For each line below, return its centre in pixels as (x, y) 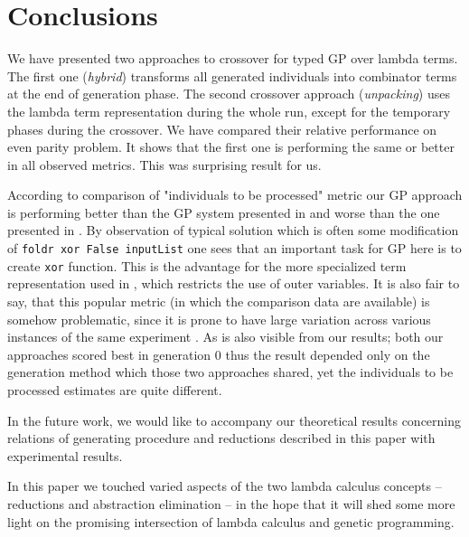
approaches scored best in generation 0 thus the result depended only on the (219, 354)
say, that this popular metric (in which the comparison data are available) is (219, 301)
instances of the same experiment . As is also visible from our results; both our (225, 337)
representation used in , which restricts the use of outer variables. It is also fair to (234, 283)
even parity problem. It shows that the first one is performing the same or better (231, 147)
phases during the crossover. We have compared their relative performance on (222, 129)
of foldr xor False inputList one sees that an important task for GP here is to (234, 248)
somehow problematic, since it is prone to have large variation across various (219, 319)
